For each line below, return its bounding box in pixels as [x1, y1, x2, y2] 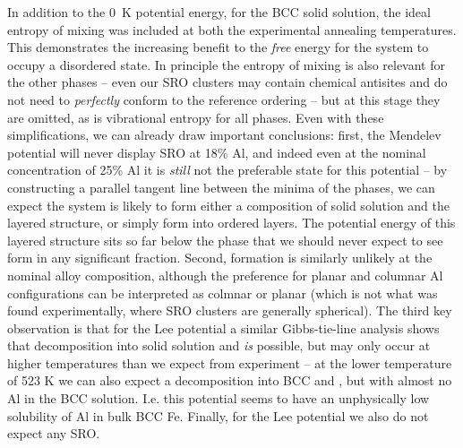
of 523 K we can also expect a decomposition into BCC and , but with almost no [7, 371, 452, 390]
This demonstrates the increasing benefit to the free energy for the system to [7, 38, 429, 56]
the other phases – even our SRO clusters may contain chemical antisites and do [7, 73, 448, 91]
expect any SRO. [7, 424, 100, 443]
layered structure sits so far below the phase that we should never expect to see [7, 230, 443, 249]
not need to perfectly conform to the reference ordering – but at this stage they [7, 90, 441, 108]
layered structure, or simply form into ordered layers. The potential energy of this [7, 213, 456, 232]
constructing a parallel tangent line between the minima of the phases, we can [7, 177, 435, 196]
